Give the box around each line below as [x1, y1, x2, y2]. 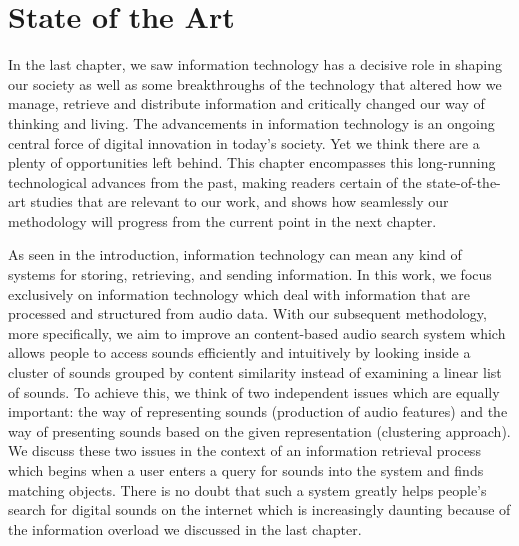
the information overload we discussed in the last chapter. [8, 518, 362, 539]
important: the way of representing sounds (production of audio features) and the [8, 401, 508, 422]
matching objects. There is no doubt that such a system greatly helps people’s [8, 479, 487, 500]
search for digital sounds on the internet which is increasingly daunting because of [8, 499, 511, 520]
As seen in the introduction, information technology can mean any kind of [8, 244, 462, 265]
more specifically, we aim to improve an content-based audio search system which [8, 322, 506, 343]
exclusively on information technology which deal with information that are [8, 283, 470, 304]
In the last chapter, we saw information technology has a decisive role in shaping [8, 54, 502, 75]
